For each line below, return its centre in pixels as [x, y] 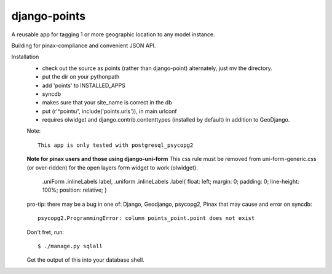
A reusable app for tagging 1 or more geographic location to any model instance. [113, 34]
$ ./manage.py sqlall [70, 246]
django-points [49, 16]
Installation [25, 57]
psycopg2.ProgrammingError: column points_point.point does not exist [146, 218]
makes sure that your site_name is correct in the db [107, 103]
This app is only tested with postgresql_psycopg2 [116, 145]
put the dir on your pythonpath [81, 77]
